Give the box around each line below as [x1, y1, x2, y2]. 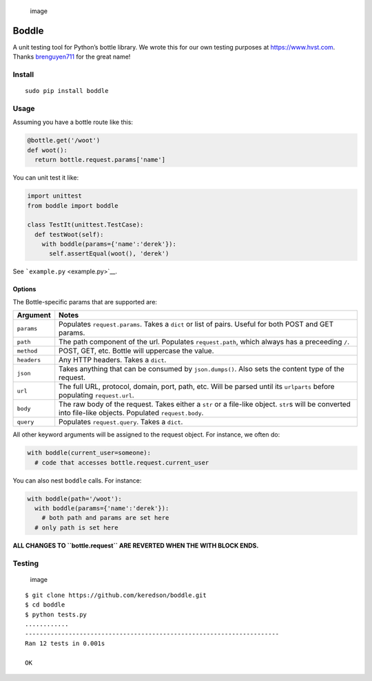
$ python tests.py [25, 610, 87, 618]
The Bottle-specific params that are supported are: [12, 297, 158, 306]
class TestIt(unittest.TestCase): [27, 221, 144, 229]
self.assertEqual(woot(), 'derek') [49, 250, 169, 258]
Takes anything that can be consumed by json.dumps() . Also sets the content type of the [59, 364, 344, 374]
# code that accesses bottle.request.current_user [34, 459, 209, 466]
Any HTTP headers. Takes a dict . [59, 355, 167, 365]
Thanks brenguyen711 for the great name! [12, 52, 131, 61]
